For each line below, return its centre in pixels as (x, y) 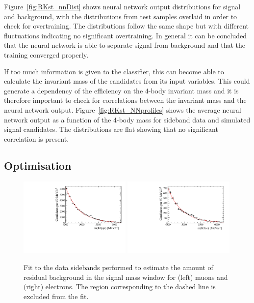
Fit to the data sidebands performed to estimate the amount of (118, 267)
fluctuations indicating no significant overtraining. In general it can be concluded (125, 35)
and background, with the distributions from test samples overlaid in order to (121, 16)
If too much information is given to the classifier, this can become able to (114, 71)
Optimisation (38, 165)
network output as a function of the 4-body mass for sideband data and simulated (127, 119)
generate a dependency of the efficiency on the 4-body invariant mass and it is (121, 90)
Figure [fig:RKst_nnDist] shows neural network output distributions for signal (122, 6)
